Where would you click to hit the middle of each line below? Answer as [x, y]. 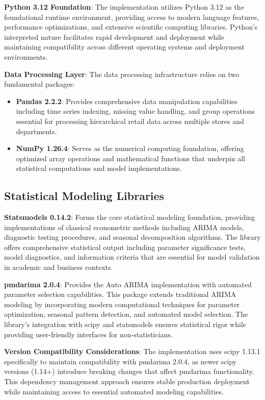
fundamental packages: [39, 84]
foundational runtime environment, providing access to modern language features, [132, 17]
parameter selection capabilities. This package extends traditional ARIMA [120, 294]
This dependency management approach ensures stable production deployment [127, 381]
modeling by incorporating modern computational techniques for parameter [122, 304]
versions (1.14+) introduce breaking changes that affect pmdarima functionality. [129, 371]
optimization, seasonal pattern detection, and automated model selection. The [126, 314]
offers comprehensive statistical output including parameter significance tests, [125, 247]
